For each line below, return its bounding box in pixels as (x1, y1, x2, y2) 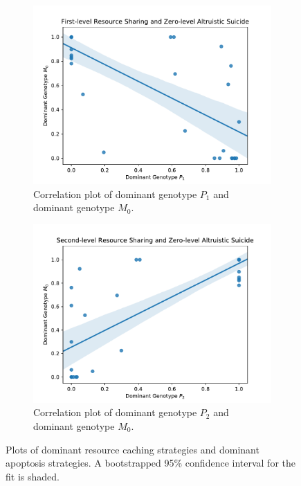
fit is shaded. (6, 469, 60, 483)
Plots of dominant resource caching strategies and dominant (6, 442, 259, 456)
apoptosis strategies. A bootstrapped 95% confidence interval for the (6, 456, 295, 470)
